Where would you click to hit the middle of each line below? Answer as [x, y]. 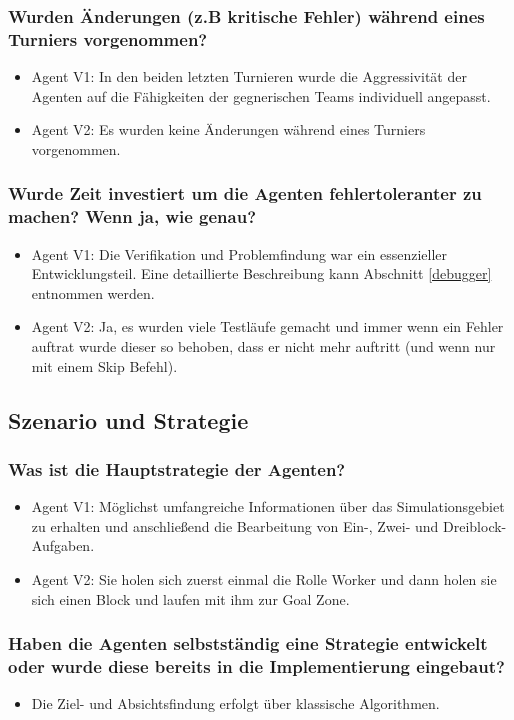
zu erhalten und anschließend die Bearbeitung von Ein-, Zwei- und [235, 525]
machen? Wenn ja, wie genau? [132, 216]
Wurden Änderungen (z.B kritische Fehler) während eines [246, 15]
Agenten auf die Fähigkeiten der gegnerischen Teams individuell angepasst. [261, 95]
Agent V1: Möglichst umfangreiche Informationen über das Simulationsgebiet [268, 506]
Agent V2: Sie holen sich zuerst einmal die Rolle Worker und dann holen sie [264, 579]
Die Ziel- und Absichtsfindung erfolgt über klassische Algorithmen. [235, 703]
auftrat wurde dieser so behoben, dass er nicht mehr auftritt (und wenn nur [263, 346]
